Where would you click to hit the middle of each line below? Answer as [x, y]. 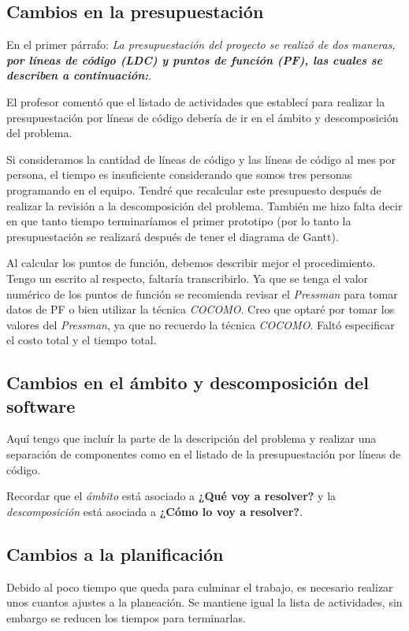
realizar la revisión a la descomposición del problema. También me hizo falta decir [204, 205]
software [41, 405]
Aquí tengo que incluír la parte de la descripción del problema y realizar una [191, 438]
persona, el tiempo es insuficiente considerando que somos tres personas [179, 174]
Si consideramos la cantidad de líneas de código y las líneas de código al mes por [201, 159]
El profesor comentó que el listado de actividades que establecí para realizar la [196, 101]
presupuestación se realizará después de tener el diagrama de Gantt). [173, 236]
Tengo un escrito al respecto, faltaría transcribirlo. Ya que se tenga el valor [188, 278]
